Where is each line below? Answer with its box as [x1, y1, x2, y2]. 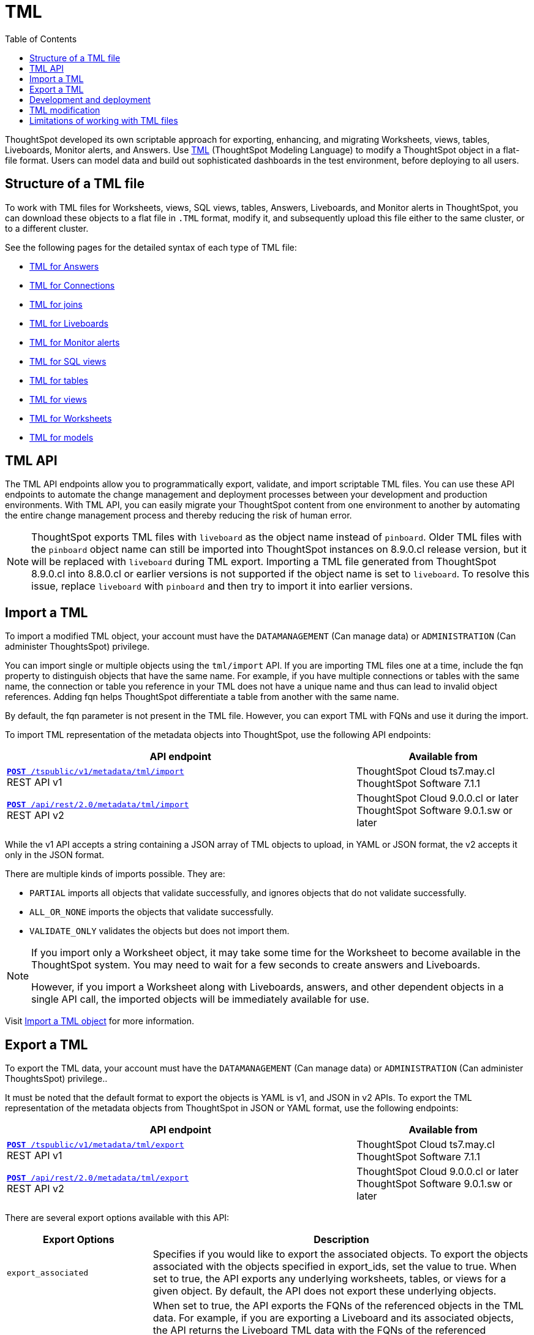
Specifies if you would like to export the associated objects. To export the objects [152, 1248, 528, 1261]
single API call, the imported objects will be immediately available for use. [31, 993, 369, 1006]
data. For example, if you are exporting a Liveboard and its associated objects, [152, 1312, 514, 1325]
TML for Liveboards [29, 318, 108, 329]
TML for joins [29, 299, 83, 310]
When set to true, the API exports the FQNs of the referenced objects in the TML [152, 1299, 524, 1312]
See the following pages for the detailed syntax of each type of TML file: [5, 242, 297, 253]
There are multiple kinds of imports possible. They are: [5, 869, 225, 880]
